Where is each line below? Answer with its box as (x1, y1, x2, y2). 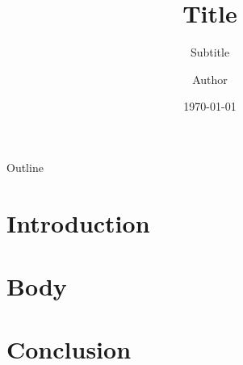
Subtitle (190, 44, 230, 61)
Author (192, 70, 228, 87)
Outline (6, 158, 44, 175)
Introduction (6, 206, 150, 239)
